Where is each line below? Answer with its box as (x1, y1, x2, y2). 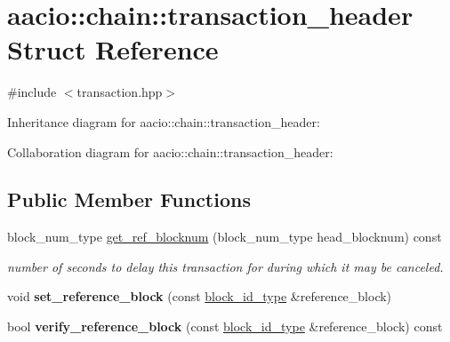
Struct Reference (7, 31, 219, 68)
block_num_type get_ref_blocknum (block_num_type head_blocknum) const (7, 227, 442, 246)
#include (7, 83, 57, 101)
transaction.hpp (76, 83, 163, 101)
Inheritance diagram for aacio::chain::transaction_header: (7, 112, 320, 131)
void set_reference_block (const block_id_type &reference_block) (7, 287, 392, 306)
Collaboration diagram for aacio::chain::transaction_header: (7, 142, 333, 161)
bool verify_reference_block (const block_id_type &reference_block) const (7, 317, 443, 336)
